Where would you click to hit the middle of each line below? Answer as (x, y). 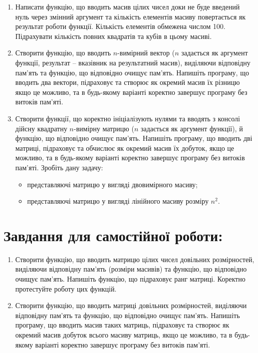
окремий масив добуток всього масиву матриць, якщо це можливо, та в (124, 334)
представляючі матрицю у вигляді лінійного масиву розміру (118, 201)
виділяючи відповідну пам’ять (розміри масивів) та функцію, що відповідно (131, 269)
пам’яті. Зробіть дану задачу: (59, 167)
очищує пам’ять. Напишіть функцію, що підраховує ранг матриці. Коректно (130, 279)
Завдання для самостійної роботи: (113, 235)
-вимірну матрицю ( (104, 128)
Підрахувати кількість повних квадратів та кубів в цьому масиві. (114, 36)
